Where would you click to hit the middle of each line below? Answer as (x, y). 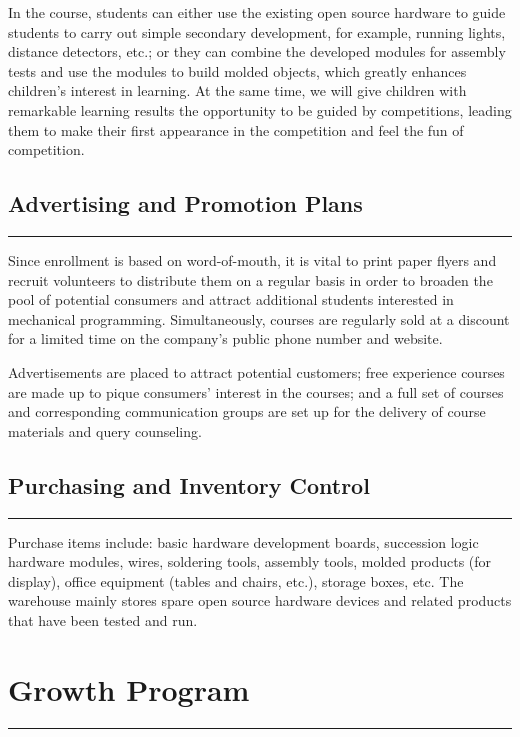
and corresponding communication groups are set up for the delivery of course (247, 411)
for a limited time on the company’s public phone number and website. (225, 338)
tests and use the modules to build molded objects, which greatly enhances (237, 70)
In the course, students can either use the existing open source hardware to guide (257, 12)
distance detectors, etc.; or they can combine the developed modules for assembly (257, 51)
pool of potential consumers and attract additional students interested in (231, 299)
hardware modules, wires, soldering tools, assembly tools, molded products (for (250, 561)
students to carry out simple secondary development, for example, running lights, (257, 31)
